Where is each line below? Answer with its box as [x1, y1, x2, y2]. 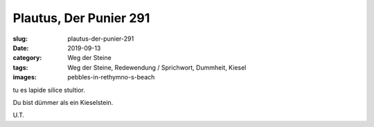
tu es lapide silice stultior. [12, 86, 86, 94]
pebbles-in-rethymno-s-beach [67, 73, 155, 81]
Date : [12, 43, 29, 52]
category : [12, 54, 42, 62]
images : [12, 73, 37, 81]
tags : [12, 63, 28, 72]
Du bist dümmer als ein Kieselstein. [12, 98, 114, 106]
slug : [12, 35, 28, 43]
